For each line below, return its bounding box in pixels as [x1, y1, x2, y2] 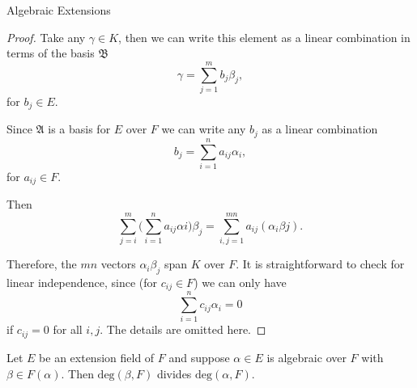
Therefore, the [6, 255, 77, 272]
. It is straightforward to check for [236, 255, 405, 272]
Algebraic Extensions [6, 2, 111, 18]
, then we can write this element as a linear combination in [118, 28, 411, 45]
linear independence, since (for [6, 273, 158, 290]
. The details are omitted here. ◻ [100, 321, 266, 338]
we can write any [161, 120, 246, 137]
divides [156, 365, 192, 382]
